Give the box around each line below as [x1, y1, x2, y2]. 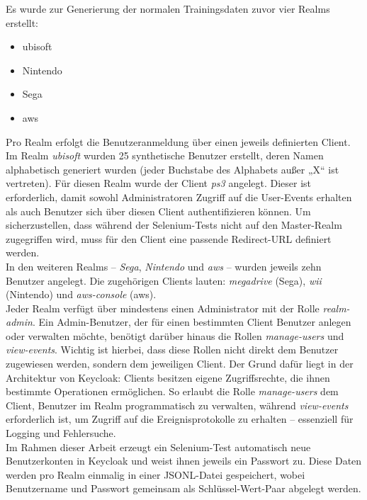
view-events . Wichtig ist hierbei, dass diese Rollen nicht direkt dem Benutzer [6, 342, 339, 357]
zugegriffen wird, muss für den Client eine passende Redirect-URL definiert [6, 231, 332, 246]
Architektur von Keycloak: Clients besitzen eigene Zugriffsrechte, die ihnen [6, 370, 330, 385]
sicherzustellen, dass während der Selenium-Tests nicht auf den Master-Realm [6, 217, 342, 232]
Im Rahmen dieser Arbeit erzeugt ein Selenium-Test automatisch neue [6, 439, 311, 454]
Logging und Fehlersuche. [6, 426, 116, 441]
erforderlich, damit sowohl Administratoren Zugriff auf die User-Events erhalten [6, 189, 352, 204]
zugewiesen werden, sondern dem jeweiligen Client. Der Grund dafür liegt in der [6, 356, 354, 371]
